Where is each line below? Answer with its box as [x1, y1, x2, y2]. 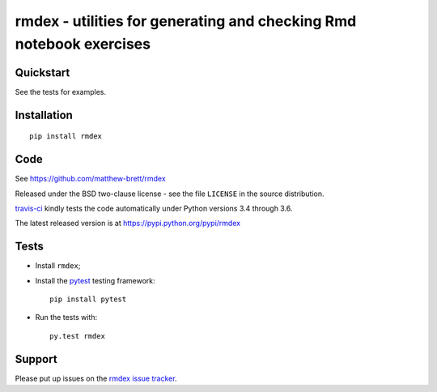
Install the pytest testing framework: [35, 275, 155, 285]
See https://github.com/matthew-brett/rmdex [15, 174, 166, 184]
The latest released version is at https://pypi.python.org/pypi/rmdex [15, 219, 241, 228]
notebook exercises [15, 35, 151, 53]
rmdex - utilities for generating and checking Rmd [15, 12, 357, 30]
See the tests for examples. [15, 87, 107, 96]
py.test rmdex [49, 331, 105, 340]
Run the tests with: [35, 313, 97, 322]
